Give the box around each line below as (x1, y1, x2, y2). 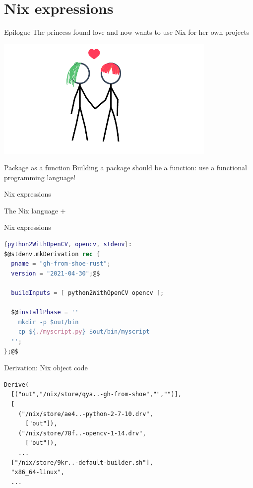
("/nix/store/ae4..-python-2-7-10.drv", (18, 410, 153, 418)
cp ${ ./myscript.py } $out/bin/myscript (18, 328, 150, 336)
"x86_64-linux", (11, 469, 64, 476)
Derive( (4, 381, 29, 388)
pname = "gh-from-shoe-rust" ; (11, 260, 111, 268)
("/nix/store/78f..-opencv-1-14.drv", (18, 429, 146, 437)
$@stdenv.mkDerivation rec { (4, 250, 100, 258)
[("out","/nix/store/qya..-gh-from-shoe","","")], (11, 391, 182, 398)
